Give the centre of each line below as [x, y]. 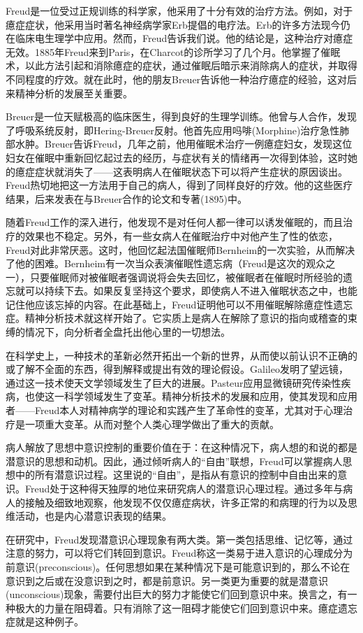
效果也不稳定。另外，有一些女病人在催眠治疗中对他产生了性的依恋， [181, 235]
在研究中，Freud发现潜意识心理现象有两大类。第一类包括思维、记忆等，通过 [179, 539]
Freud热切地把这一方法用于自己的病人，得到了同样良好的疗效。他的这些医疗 [179, 185]
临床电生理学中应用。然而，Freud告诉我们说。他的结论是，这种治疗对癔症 [184, 38]
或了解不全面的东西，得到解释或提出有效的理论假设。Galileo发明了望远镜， [177, 369]
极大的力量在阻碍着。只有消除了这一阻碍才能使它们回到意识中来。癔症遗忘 [186, 607]
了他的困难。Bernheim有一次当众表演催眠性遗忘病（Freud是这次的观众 [166, 263]
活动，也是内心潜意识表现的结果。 [93, 516]
